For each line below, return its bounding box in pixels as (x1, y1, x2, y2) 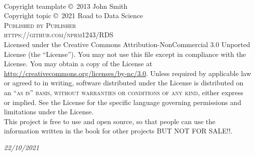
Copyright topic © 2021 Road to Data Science (4, 10, 143, 21)
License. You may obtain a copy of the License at (4, 58, 152, 69)
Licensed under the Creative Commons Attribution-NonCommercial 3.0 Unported (4, 39, 251, 49)
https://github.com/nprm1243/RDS (4, 29, 113, 40)
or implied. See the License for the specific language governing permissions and (4, 97, 241, 107)
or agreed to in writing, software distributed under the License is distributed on (4, 78, 244, 88)
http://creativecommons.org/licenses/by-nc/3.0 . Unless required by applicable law (4, 68, 251, 78)
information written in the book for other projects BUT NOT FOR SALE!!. (4, 126, 233, 136)
